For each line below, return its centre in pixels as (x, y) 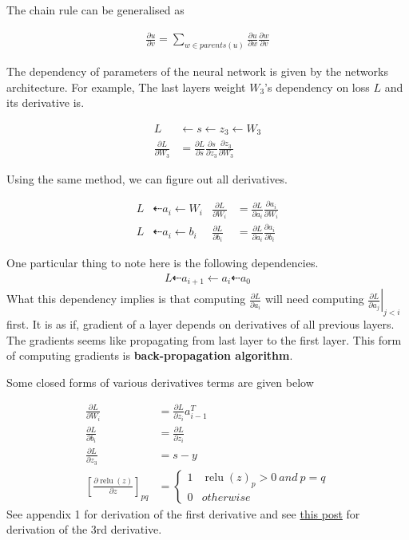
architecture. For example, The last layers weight (126, 87)
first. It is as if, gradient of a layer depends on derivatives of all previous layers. (201, 324)
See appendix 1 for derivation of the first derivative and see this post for (183, 513)
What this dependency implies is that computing (126, 299)
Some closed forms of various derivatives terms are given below (160, 382)
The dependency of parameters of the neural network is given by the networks (197, 71)
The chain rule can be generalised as (95, 10)
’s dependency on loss (317, 87)
